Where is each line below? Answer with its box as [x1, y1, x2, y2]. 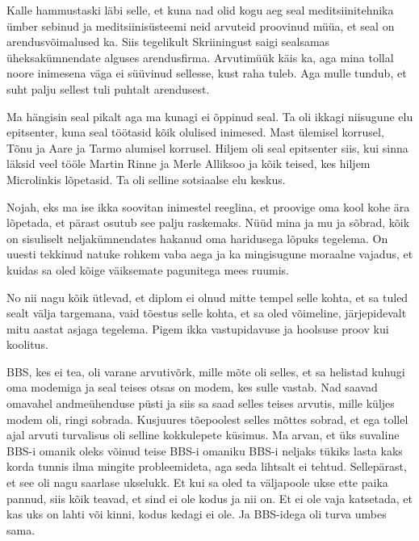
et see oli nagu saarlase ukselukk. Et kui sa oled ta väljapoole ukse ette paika [6, 474, 388, 491]
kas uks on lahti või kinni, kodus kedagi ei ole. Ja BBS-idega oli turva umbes [6, 505, 387, 522]
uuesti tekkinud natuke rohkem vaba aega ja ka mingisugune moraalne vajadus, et [6, 245, 413, 262]
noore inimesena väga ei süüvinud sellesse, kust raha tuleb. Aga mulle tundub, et [6, 65, 407, 82]
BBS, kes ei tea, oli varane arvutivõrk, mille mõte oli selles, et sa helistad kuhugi [6, 363, 405, 380]
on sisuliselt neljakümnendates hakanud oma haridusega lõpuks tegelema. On [6, 229, 388, 246]
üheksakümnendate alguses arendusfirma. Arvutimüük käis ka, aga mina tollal [6, 48, 394, 65]
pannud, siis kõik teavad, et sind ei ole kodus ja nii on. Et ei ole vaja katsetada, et [6, 489, 413, 506]
